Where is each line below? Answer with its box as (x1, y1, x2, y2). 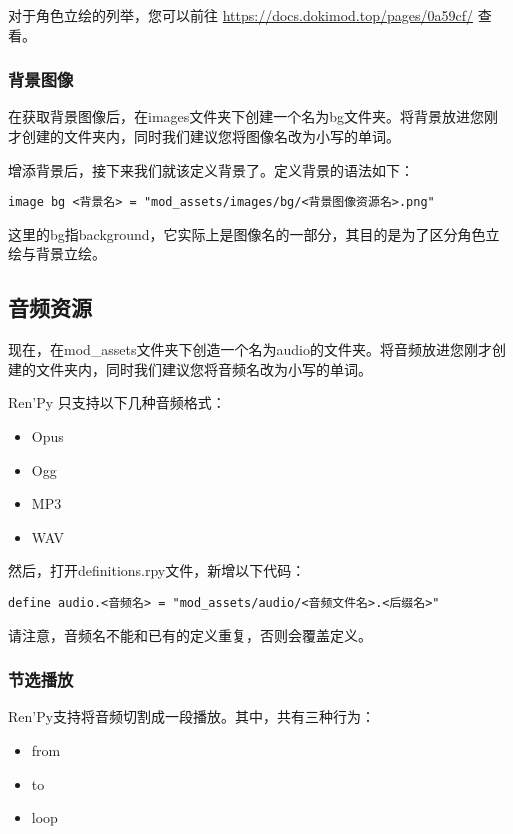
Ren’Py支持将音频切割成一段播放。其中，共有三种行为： (8, 706, 376, 727)
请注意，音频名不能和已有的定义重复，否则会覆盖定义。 (8, 624, 372, 645)
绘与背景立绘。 (8, 243, 106, 264)
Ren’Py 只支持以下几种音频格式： (8, 392, 226, 413)
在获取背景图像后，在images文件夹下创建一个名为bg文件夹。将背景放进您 (8, 106, 485, 127)
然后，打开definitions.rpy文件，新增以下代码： (8, 560, 306, 581)
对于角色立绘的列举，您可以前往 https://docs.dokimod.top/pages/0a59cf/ (8, 5, 473, 25)
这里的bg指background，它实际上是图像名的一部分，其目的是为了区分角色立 (8, 223, 500, 244)
